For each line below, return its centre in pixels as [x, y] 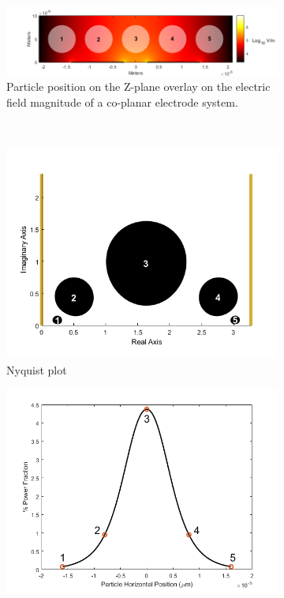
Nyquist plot [37, 370]
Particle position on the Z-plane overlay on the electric [138, 87]
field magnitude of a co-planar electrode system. [122, 102]
